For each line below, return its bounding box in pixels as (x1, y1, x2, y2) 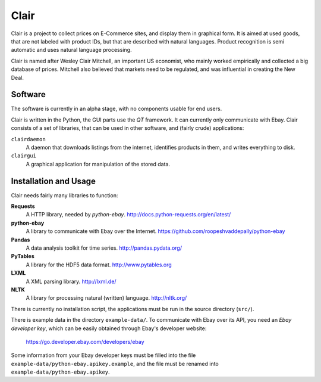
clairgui (11, 153, 37, 159)
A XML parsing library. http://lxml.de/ (26, 278, 117, 285)
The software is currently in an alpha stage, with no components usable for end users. (11, 105, 222, 113)
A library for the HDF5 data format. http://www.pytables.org (26, 261, 172, 268)
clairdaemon (11, 136, 46, 142)
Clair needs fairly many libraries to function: (11, 191, 118, 199)
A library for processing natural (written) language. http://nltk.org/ (26, 294, 187, 302)
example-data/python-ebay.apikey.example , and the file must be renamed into (11, 360, 219, 367)
